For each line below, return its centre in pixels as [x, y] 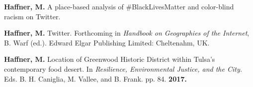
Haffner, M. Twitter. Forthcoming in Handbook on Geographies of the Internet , [127, 33]
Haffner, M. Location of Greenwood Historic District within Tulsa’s [110, 59]
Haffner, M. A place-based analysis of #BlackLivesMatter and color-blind [119, 6]
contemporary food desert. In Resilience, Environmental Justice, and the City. [123, 68]
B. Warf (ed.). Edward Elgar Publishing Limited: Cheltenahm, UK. [107, 42]
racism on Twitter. [32, 16]
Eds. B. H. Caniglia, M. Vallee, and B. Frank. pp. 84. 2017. [95, 78]
